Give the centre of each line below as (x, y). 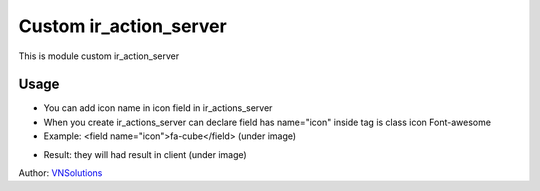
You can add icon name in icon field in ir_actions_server (158, 108)
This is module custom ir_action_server (99, 56)
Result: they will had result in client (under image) (145, 154)
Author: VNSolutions (60, 173)
